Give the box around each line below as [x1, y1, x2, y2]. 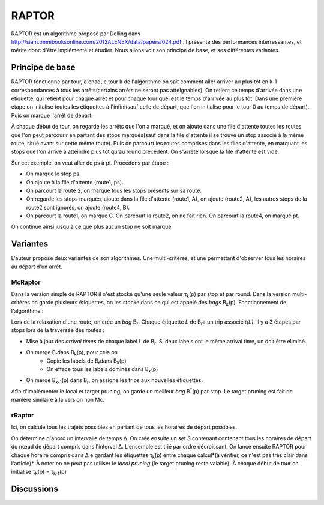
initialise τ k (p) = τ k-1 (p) [11, 468, 67, 477]
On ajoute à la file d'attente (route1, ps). [26, 178, 124, 186]
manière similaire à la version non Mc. [11, 396, 105, 404]
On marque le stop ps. [26, 170, 81, 177]
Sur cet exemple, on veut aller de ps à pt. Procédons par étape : [11, 159, 169, 166]
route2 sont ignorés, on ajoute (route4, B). [26, 204, 130, 211]
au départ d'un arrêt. [11, 263, 62, 270]
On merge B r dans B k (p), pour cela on [26, 349, 118, 357]
